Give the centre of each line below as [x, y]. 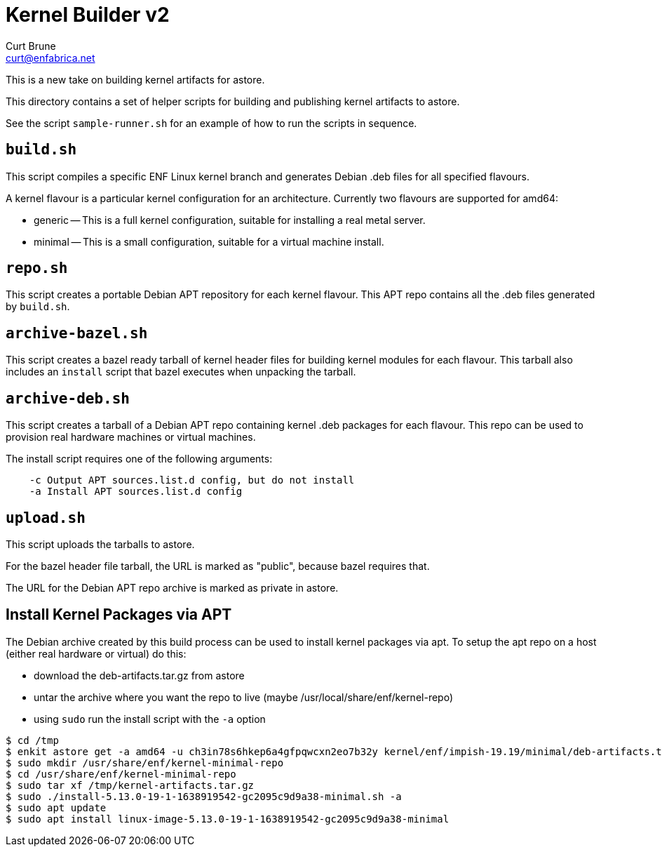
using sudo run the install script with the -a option [150, 719]
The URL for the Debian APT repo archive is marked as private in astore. [172, 587]
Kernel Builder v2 [88, 15]
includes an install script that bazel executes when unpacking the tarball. [181, 372]
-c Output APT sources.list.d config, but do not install [192, 480]
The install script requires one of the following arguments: [139, 459]
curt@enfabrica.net [50, 58]
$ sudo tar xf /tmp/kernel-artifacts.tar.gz [130, 785]
